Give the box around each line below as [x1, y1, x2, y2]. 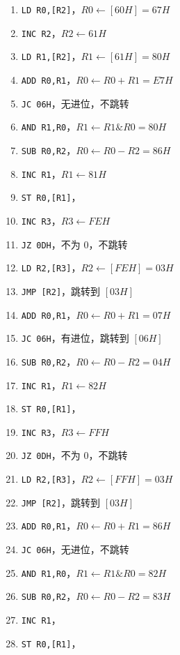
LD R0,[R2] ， [21, 2, 81, 16]
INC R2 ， [21, 25, 61, 40]
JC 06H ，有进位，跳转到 [21, 331, 129, 345]
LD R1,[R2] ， [21, 49, 81, 63]
